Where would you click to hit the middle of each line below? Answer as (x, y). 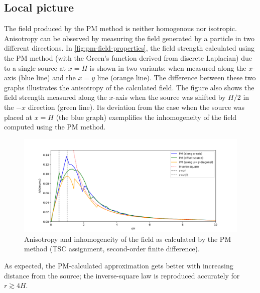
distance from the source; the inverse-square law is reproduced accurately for (122, 275)
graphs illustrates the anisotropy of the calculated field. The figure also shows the (129, 87)
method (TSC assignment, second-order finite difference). (112, 249)
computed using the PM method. (55, 127)
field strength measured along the (55, 97)
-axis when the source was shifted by (169, 97)
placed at (18, 117)
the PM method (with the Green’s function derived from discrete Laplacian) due (128, 57)
